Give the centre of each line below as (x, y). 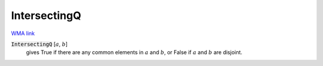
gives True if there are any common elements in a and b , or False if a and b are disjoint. (134, 52)
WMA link (23, 33)
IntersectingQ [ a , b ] (39, 44)
